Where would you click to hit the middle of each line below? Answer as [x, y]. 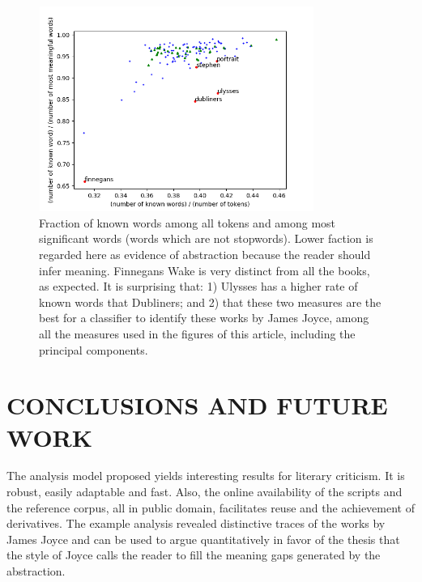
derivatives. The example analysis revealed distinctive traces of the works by [196, 523]
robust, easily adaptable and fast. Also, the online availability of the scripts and [205, 492]
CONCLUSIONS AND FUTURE [197, 405]
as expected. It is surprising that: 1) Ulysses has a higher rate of [198, 286]
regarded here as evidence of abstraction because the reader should [205, 254]
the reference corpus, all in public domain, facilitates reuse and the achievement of [211, 507]
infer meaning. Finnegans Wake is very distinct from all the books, [205, 270]
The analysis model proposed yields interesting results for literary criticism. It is [206, 476]
